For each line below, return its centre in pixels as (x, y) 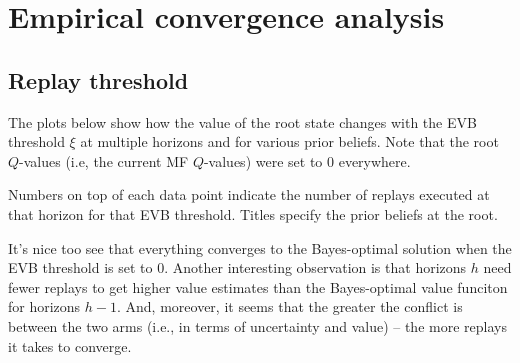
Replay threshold (98, 79)
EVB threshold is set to (80, 267)
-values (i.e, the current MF (104, 160)
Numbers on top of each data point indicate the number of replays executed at (249, 194)
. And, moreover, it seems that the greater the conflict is (289, 306)
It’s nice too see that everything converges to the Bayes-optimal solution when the (260, 247)
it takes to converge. (70, 345)
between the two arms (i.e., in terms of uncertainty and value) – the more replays (257, 325)
